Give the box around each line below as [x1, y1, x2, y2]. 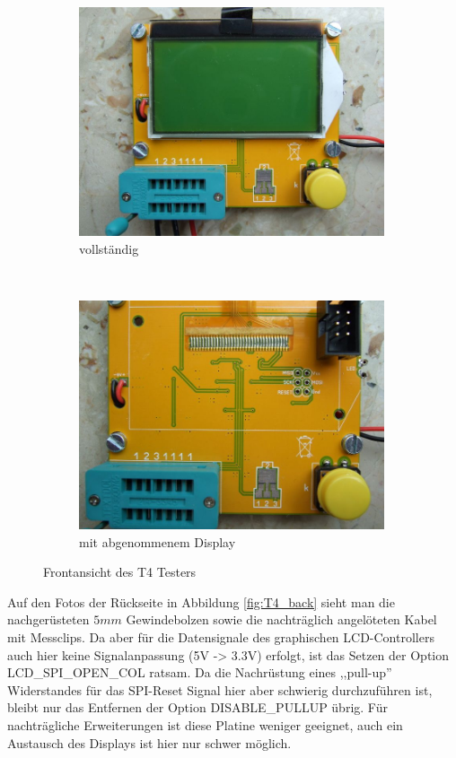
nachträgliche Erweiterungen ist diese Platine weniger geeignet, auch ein [7, 715, 403, 734]
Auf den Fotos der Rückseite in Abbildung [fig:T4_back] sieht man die [7, 592, 395, 611]
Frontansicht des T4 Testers [43, 562, 197, 581]
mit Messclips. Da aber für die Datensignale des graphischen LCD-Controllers [7, 627, 434, 646]
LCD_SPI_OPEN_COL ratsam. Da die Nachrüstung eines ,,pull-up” [7, 663, 392, 682]
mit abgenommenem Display [79, 532, 236, 551]
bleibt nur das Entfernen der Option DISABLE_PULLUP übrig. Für [7, 698, 388, 717]
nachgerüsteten [7, 610, 90, 629]
